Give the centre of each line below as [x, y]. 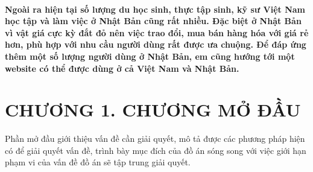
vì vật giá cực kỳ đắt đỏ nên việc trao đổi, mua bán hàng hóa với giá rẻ [157, 32]
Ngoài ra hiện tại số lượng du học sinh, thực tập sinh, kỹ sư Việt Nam [155, 9]
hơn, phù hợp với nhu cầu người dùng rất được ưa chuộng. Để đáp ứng [156, 44]
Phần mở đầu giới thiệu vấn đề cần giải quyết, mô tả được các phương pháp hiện [155, 139]
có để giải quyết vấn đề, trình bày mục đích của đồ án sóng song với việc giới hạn [156, 150]
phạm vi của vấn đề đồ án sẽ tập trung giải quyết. [98, 162]
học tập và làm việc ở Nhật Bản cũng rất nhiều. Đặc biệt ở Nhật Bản [153, 21]
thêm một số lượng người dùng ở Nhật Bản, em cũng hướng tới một [150, 56]
